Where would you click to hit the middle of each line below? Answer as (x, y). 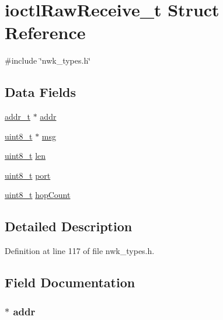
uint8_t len (25, 156)
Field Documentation (70, 282)
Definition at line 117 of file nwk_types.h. (80, 251)
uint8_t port (28, 175)
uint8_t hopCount (38, 195)
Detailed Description (69, 226)
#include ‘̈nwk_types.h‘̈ (48, 60)
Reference (45, 32)
